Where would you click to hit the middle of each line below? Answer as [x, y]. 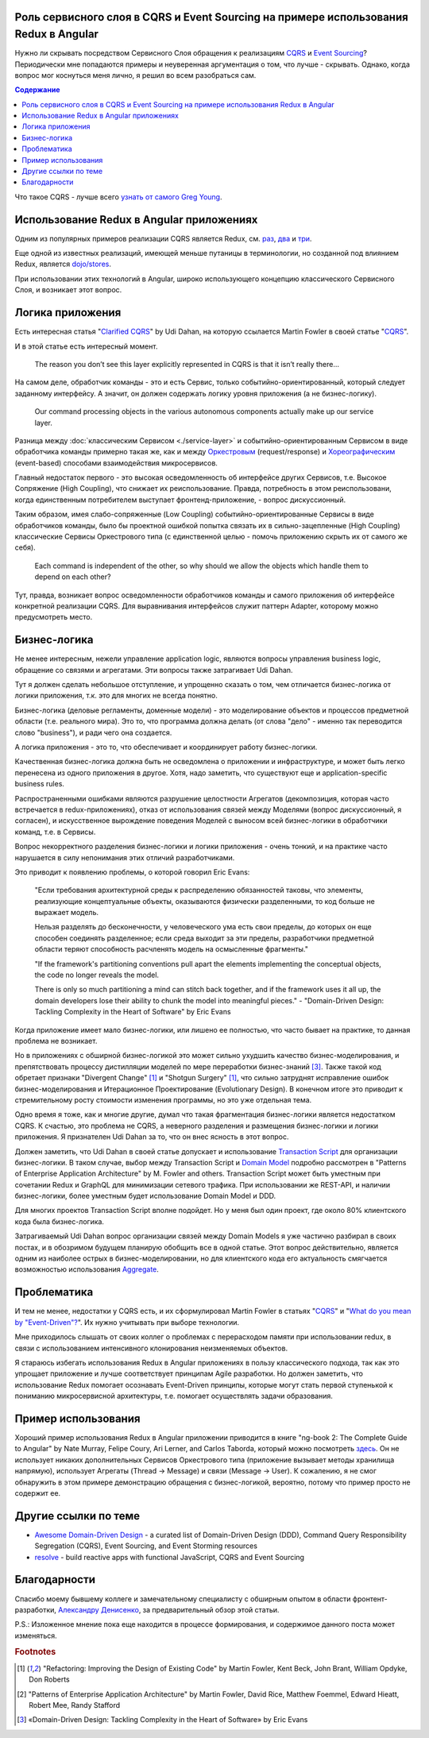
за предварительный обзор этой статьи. [211, 1609]
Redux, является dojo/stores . [63, 264]
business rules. [40, 784]
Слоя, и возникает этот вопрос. [68, 290]
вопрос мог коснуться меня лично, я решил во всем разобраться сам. [135, 75]
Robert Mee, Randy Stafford [75, 1705]
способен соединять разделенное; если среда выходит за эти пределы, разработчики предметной [204, 938]
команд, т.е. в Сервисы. [55, 832]
